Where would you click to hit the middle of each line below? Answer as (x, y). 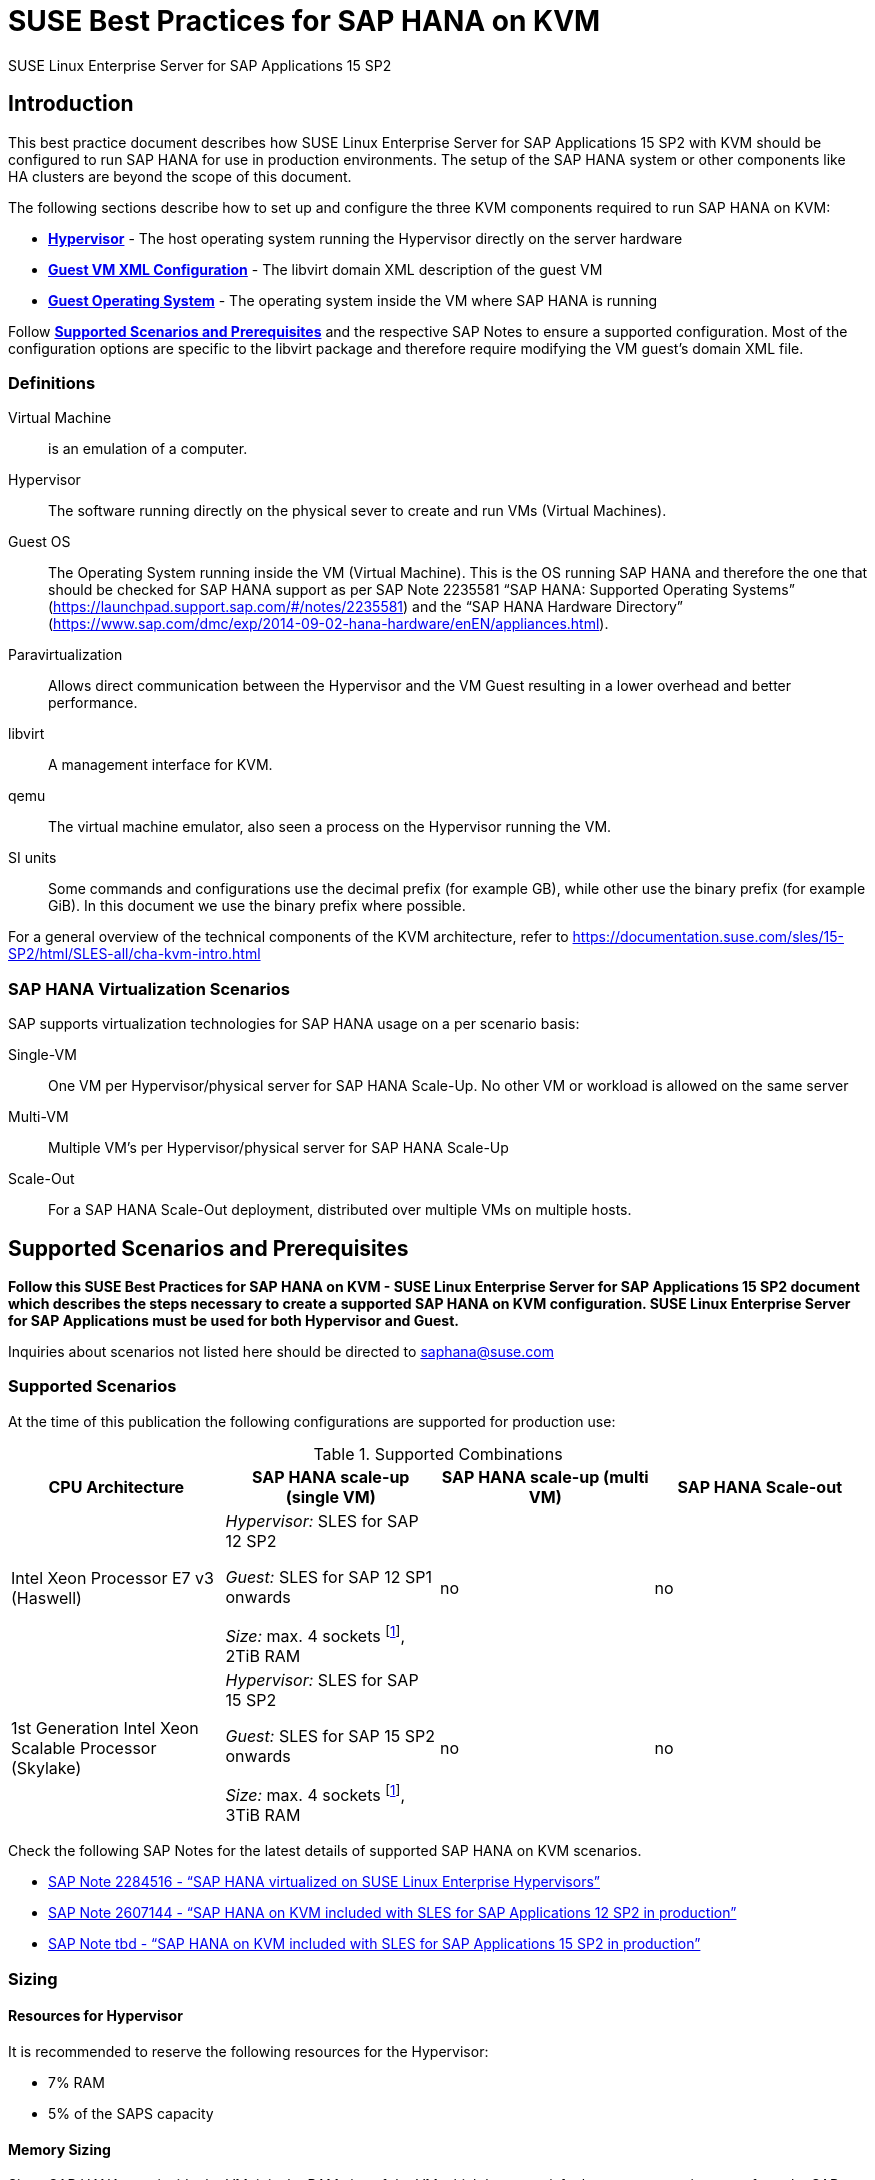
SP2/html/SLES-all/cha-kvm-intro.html (134, 954)
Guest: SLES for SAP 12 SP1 (328, 1576)
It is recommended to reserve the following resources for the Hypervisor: (248, 2051)
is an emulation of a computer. (148, 449)
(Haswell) (46, 1598)
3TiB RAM (263, 1815)
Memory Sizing (59, 2149)
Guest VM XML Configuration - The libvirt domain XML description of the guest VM (325, 269)
